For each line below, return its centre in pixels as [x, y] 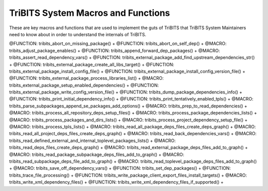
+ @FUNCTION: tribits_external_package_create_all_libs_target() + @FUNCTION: [92, 64]
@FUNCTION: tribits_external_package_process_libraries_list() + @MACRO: [86, 78]
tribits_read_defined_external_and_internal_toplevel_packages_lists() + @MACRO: [93, 141]
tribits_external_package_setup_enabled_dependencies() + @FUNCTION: [84, 85]
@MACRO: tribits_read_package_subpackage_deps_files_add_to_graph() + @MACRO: [97, 154]
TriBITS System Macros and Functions [90, 13]
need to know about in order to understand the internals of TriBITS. [78, 34]
